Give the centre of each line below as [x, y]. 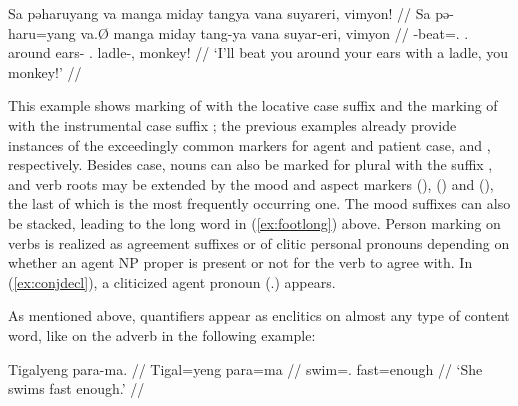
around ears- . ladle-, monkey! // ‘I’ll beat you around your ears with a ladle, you [258, 52]
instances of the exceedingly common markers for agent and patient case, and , [249, 144]
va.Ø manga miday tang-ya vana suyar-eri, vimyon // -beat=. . [274, 32]
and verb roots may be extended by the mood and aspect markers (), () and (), [251, 183]
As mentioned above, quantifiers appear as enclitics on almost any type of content [259, 315]
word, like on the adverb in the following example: [162, 334]
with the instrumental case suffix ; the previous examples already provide [232, 124]
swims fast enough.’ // [76, 388]
